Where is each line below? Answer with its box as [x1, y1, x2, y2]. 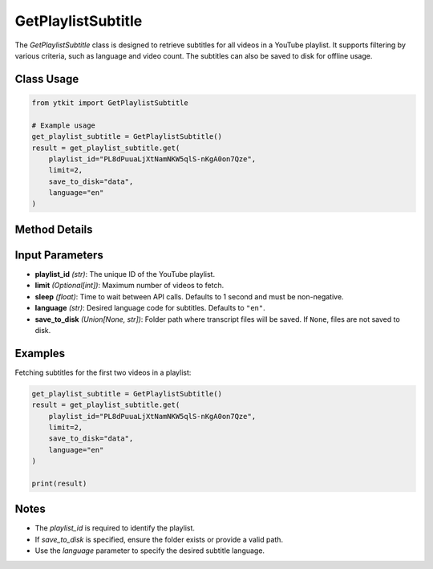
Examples [14, 346, 66, 360]
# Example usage [31, 120, 96, 130]
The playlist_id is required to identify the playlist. [34, 523, 196, 533]
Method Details [14, 222, 93, 236]
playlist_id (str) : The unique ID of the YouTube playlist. [34, 269, 216, 278]
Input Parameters [14, 248, 103, 262]
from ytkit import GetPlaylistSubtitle [31, 98, 188, 108]
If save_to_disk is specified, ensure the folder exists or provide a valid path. [34, 534, 284, 544]
